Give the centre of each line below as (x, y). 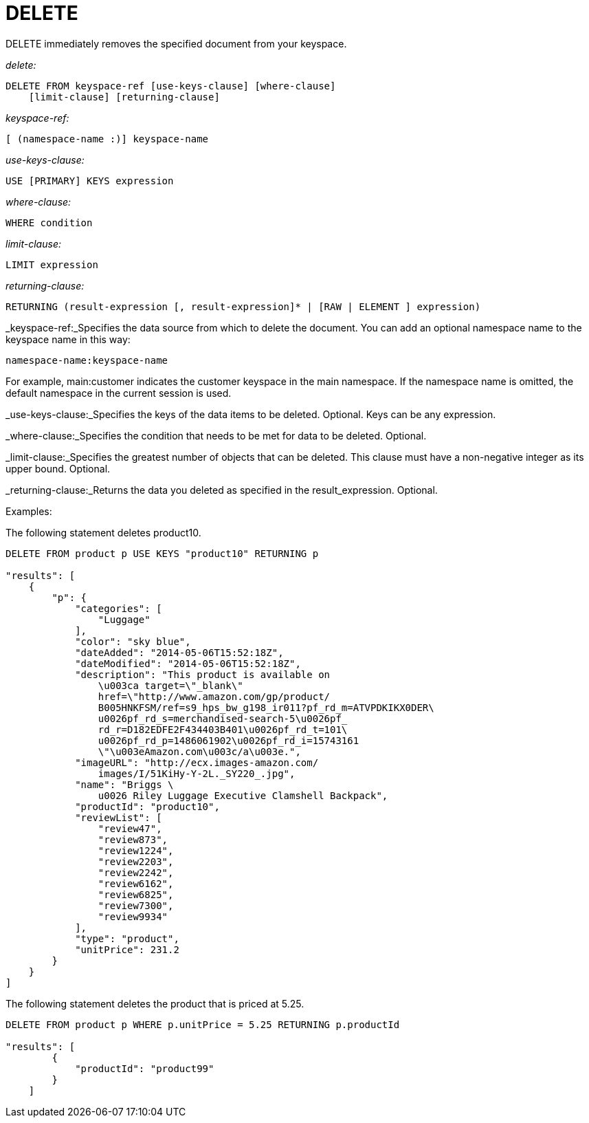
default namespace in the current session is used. (119, 393)
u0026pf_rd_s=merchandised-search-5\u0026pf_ (223, 718)
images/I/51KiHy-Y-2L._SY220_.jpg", (197, 773)
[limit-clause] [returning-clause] (124, 97)
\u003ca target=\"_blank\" (170, 685)
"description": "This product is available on (203, 674)
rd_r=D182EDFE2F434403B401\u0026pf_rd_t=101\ (223, 729)
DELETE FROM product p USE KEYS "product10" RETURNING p (162, 553)
